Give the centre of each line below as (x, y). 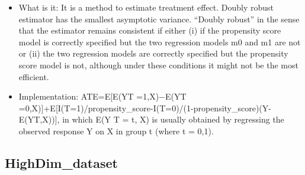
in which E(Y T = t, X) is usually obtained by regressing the (173, 119)
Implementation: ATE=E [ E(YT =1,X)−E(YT (102, 96)
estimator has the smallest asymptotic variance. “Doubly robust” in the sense (159, 19)
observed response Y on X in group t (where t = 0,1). (116, 131)
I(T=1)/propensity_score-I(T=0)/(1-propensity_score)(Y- (164, 108)
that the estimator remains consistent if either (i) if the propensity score (150, 30)
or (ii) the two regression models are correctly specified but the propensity (153, 53)
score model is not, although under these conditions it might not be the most (158, 65)
